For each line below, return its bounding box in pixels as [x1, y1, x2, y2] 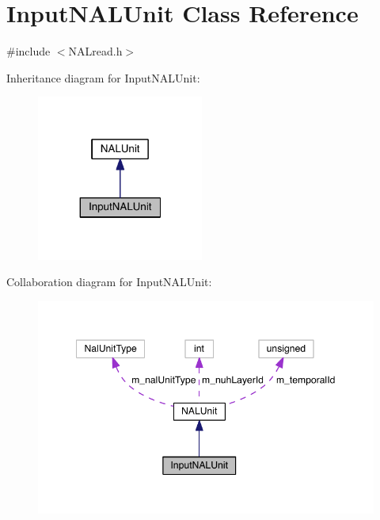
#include [6, 43, 51, 59]
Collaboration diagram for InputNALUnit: [6, 273, 212, 290]
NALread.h [68, 43, 123, 59]
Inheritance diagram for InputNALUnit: [6, 69, 200, 86]
